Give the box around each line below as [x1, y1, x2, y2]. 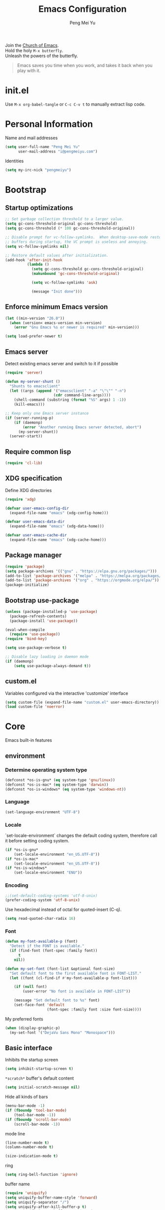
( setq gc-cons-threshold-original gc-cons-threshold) [5, 221, 118, 227]
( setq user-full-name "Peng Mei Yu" [5, 144, 80, 149]
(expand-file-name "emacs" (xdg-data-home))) [9, 524, 105, 529]
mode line [5, 1131, 26, 1136]
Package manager [5, 551, 62, 560]
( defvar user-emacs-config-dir [5, 506, 69, 511]
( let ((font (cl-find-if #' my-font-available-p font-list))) [9, 976, 137, 981]
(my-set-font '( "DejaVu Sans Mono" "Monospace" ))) [9, 1030, 115, 1035]
